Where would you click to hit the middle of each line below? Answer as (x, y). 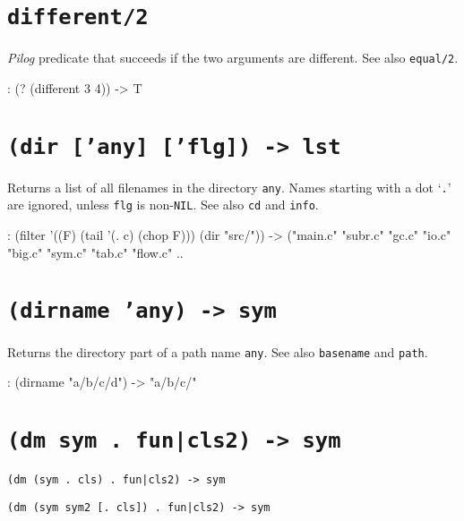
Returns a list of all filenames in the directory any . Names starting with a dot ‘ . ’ (229, 187)
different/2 (78, 17)
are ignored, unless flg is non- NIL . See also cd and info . (163, 205)
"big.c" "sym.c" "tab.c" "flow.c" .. (95, 252)
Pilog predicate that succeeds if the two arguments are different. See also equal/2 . (233, 58)
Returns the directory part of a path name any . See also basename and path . (218, 351)
